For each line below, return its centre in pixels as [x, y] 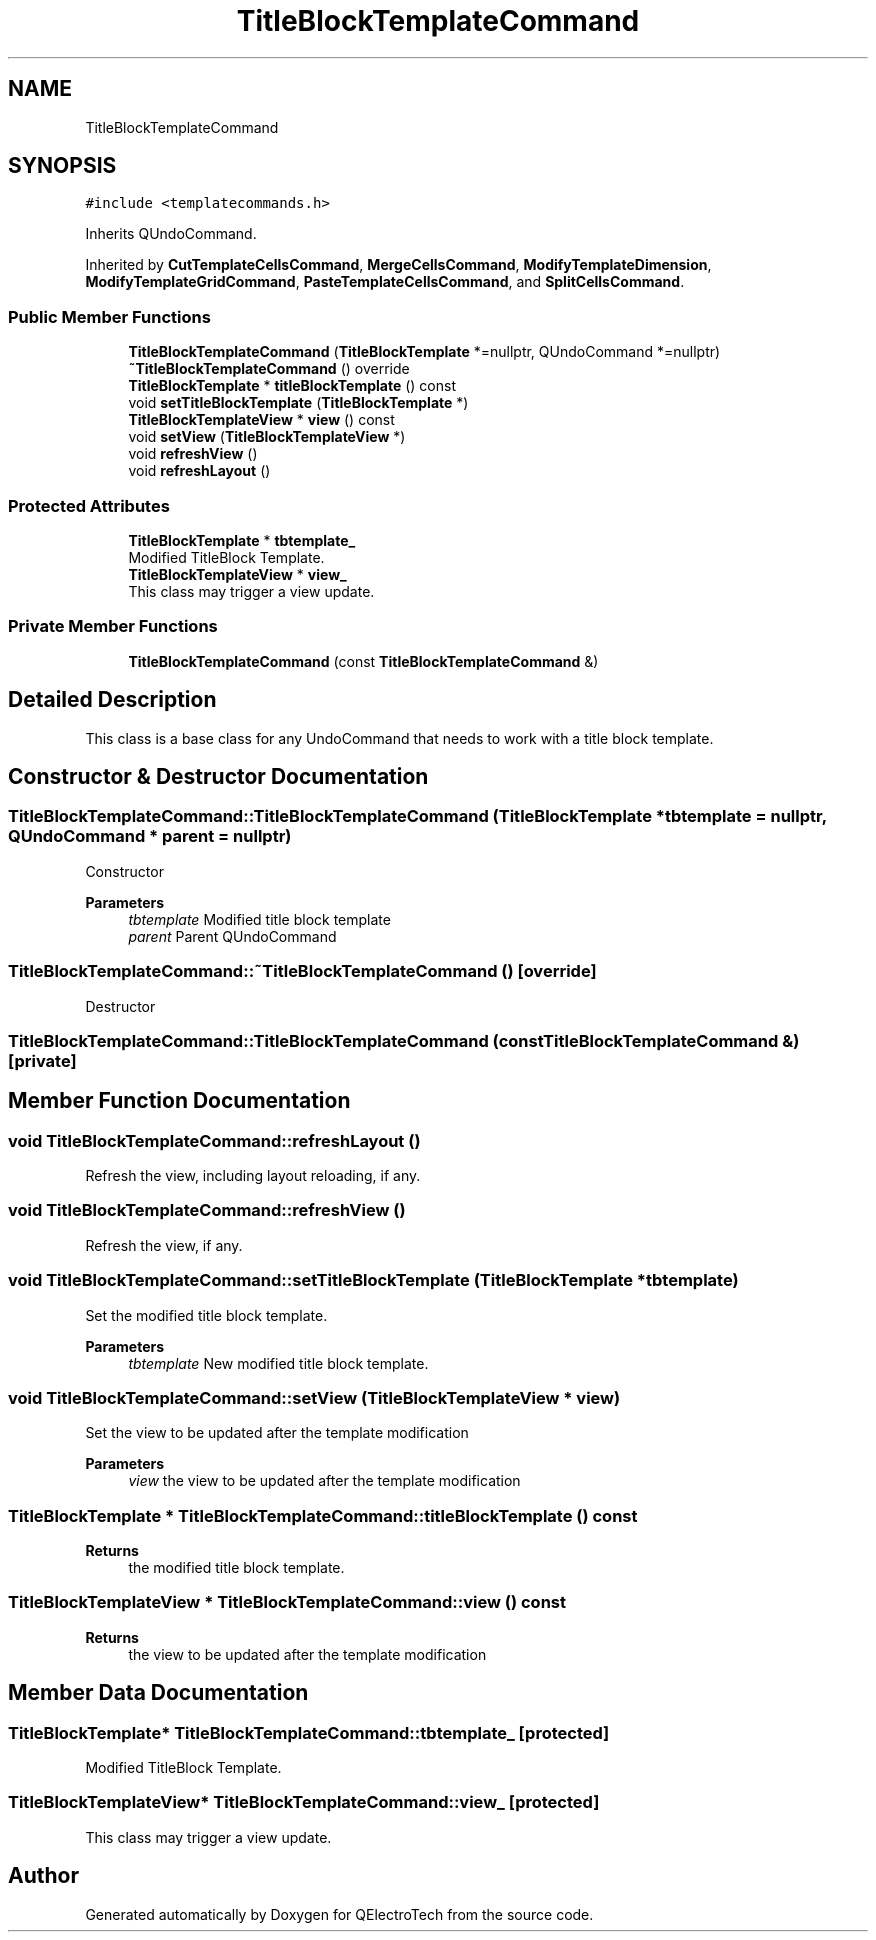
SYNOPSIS [62, 166]
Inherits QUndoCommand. [171, 234]
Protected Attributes [89, 505]
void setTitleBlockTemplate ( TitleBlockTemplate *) [298, 403]
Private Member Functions [113, 626]
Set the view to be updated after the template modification [277, 1433]
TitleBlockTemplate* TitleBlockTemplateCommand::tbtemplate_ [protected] [309, 1732]
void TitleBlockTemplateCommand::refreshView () [207, 1210]
